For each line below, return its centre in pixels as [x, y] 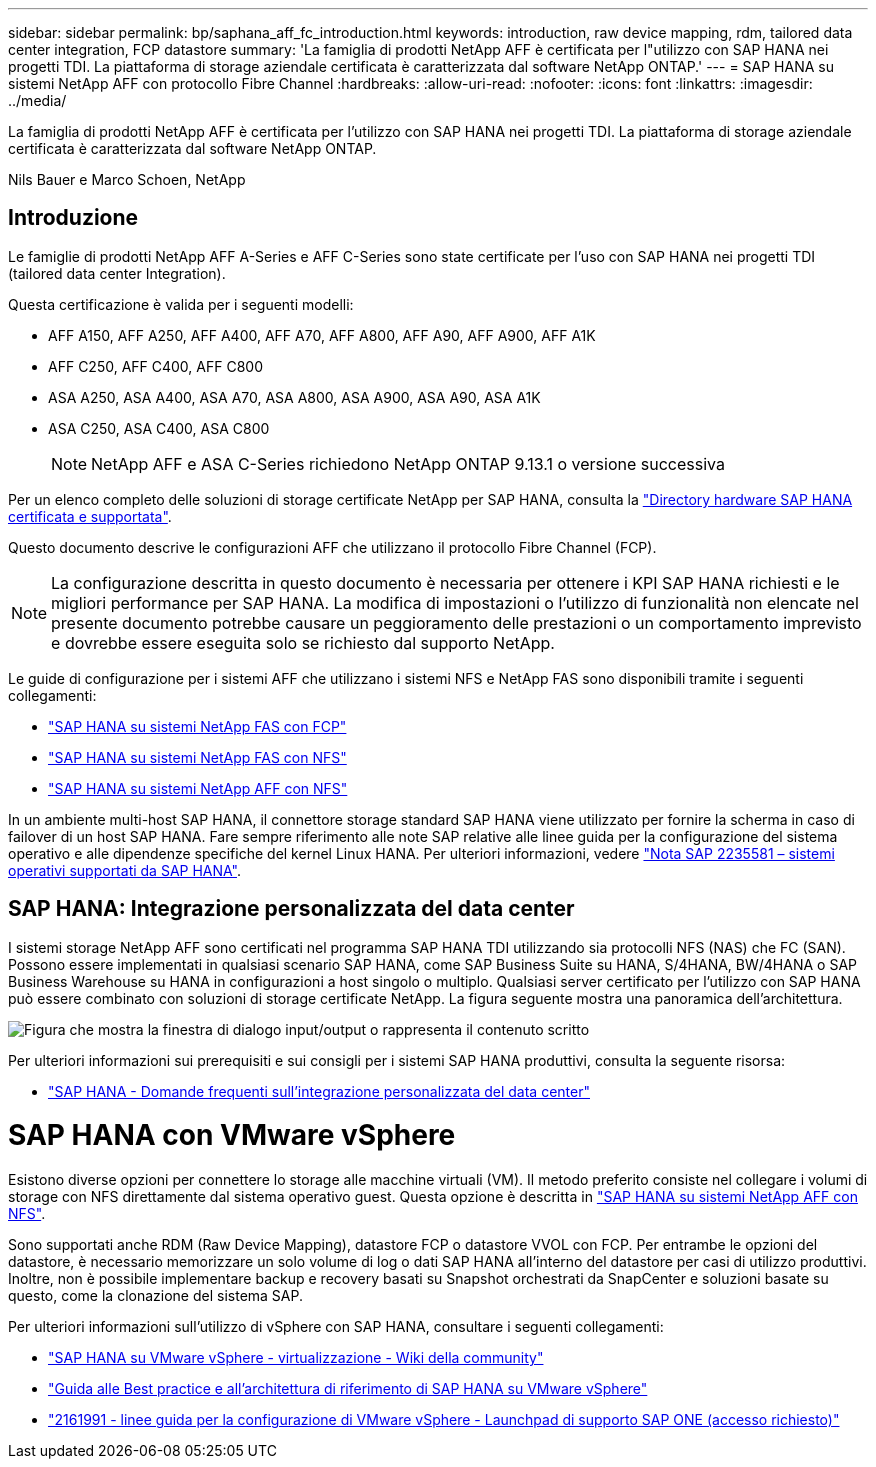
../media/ [37, 100]
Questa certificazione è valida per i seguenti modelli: [181, 304]
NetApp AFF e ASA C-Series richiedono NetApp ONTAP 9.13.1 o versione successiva [408, 463]
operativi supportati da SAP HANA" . [125, 870]
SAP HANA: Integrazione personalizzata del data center [291, 909]
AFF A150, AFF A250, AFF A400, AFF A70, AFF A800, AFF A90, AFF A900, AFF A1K [322, 335]
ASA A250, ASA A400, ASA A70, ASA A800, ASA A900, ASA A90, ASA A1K [294, 397]
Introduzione [73, 218]
